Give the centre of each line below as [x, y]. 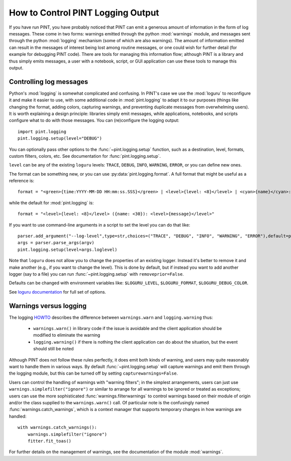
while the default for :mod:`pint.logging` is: [51, 203]
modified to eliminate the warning [67, 335]
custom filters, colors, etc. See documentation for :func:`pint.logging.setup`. [85, 156]
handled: [18, 416]
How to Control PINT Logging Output [84, 13]
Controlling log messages [48, 82]
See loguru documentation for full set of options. [57, 292]
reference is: [22, 181]
